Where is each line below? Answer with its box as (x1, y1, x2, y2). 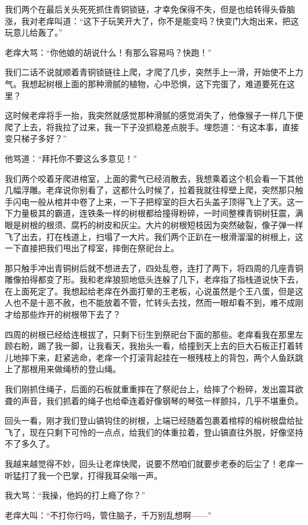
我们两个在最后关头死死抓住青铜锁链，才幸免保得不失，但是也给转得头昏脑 (5, 3, 295, 15)
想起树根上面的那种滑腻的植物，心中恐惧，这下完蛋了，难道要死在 (29, 77, 287, 89)
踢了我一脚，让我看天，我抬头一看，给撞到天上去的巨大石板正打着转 (37, 340, 303, 352)
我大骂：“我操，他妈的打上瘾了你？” (5, 489, 146, 501)
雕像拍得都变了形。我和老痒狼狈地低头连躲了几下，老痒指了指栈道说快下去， (5, 273, 303, 286)
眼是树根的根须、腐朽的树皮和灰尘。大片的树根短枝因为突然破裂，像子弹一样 (5, 218, 303, 231)
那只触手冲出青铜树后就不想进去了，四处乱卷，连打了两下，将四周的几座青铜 (5, 261, 303, 274)
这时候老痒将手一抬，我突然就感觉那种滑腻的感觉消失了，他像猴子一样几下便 (5, 109, 303, 121)
